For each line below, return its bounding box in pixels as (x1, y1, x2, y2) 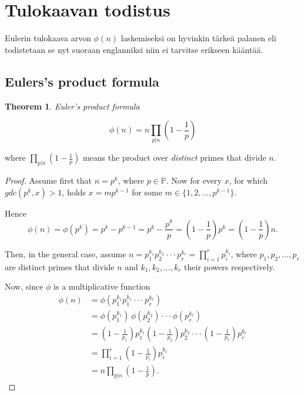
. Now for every (166, 174, 222, 187)
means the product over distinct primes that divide (82, 151, 266, 164)
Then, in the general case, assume (5, 247, 126, 260)
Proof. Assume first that (5, 174, 92, 187)
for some (132, 185, 162, 198)
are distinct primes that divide (5, 260, 115, 273)
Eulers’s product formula (5, 72, 159, 90)
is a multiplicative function (54, 280, 151, 293)
